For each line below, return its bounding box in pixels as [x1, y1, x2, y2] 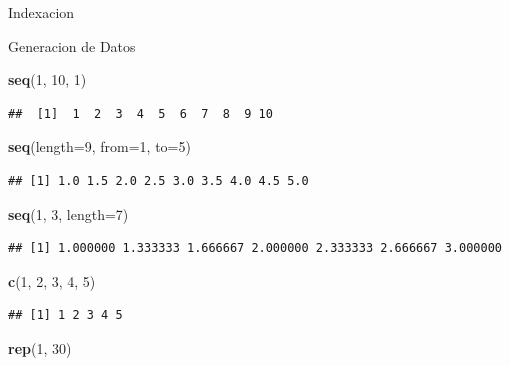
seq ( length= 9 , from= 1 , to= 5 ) [8, 136, 191, 157]
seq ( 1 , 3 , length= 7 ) [8, 203, 129, 224]
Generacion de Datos [8, 35, 136, 56]
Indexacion [8, 2, 75, 22]
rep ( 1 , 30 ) [8, 337, 72, 358]
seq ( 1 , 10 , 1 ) [8, 69, 87, 90]
